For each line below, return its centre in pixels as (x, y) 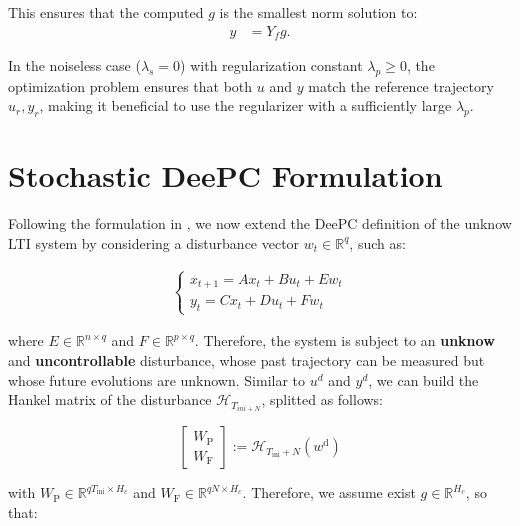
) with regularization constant (271, 65)
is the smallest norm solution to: (318, 12)
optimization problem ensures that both (130, 85)
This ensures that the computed (106, 12)
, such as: (377, 242)
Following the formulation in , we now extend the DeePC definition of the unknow (260, 223)
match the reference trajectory (401, 85)
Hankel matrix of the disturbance (110, 399)
